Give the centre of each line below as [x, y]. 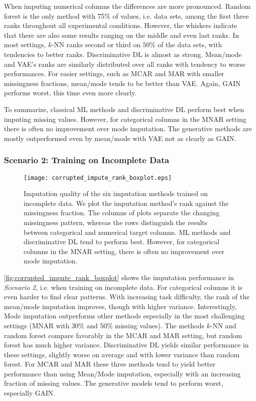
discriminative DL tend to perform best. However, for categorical [122, 242]
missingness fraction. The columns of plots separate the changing [122, 213]
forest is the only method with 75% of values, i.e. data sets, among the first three [127, 15]
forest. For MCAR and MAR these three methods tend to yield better [110, 364]
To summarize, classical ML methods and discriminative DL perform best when [124, 109]
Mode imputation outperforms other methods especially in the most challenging [124, 316]
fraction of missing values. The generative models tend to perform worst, [114, 383]
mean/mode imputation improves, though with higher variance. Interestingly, [120, 306]
